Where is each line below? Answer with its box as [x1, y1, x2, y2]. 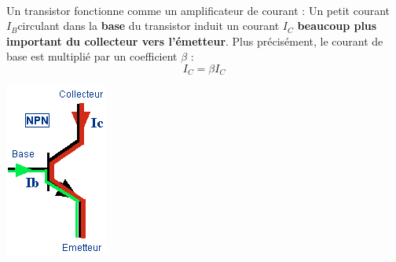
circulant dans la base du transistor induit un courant [17, 17, 280, 34]
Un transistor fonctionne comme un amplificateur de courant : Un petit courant [6, 2, 390, 18]
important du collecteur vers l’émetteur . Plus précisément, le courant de [6, 32, 383, 49]
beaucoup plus [297, 17, 377, 34]
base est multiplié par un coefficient [6, 48, 178, 65]
